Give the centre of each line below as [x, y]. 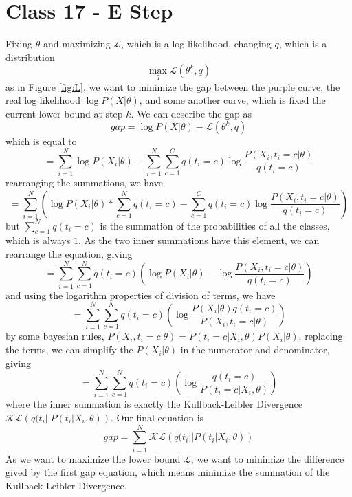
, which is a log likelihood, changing [196, 44]
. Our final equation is [157, 417]
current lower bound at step [64, 113]
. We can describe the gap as [191, 113]
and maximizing [77, 44]
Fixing [19, 44]
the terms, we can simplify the [69, 350]
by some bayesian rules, [55, 336]
